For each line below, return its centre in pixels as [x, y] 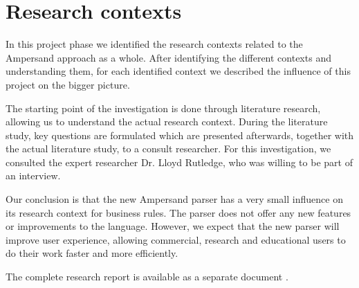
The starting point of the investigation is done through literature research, [163, 108]
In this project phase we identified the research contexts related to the [154, 44]
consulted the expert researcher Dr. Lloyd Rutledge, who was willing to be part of [179, 162]
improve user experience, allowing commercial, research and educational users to [176, 239]
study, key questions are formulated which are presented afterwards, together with [180, 135]
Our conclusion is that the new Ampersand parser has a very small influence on [174, 199]
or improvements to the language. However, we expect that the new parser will [173, 226]
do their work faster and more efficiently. [92, 253]
